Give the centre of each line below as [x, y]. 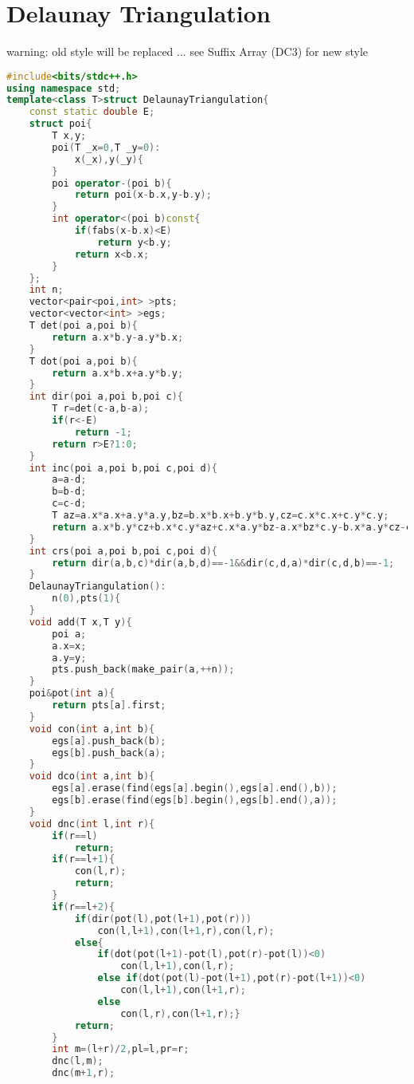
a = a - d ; [69, 480]
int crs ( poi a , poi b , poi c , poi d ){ [123, 551]
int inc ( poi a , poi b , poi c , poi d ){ [123, 468]
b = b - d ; [69, 492]
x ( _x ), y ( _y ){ [109, 159]
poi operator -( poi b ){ [112, 183]
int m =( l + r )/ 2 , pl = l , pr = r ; [121, 1049]
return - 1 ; [103, 432]
